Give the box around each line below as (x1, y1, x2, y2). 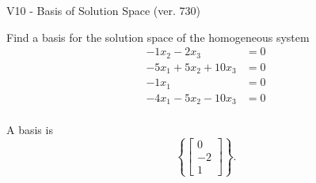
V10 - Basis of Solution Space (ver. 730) (6, 2, 200, 18)
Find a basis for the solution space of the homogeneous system (6, 28, 310, 45)
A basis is (6, 121, 53, 138)
